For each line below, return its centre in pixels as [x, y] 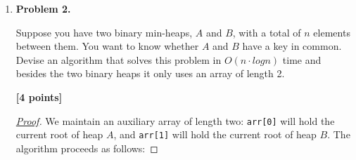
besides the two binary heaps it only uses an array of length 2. [150, 73]
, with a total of [267, 32]
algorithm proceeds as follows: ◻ [87, 148]
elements [332, 32]
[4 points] [39, 96]
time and [302, 59]
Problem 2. [43, 8]
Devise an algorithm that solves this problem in [119, 59]
